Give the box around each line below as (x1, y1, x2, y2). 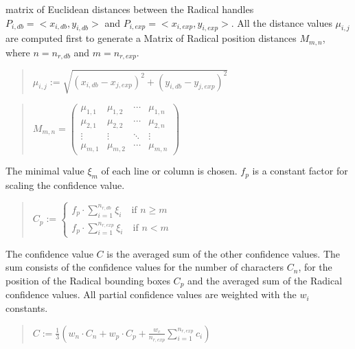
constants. (5, 300, 48, 315)
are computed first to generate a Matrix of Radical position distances (5, 31, 297, 45)
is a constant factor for (252, 164, 348, 178)
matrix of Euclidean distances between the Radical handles (5, 2, 254, 16)
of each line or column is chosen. (101, 164, 238, 178)
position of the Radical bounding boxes (5, 273, 170, 287)
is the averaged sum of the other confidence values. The (106, 246, 341, 260)
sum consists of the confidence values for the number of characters (5, 260, 284, 274)
